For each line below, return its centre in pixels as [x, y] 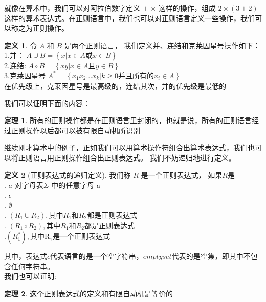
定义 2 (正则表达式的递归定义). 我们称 [68, 175]
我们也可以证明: [30, 276]
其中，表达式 [26, 256]
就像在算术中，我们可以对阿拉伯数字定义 [72, 8]
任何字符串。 [32, 266]
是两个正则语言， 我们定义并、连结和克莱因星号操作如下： [162, 45]
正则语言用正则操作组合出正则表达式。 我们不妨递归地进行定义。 [127, 157]
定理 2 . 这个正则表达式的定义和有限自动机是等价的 [88, 293]
